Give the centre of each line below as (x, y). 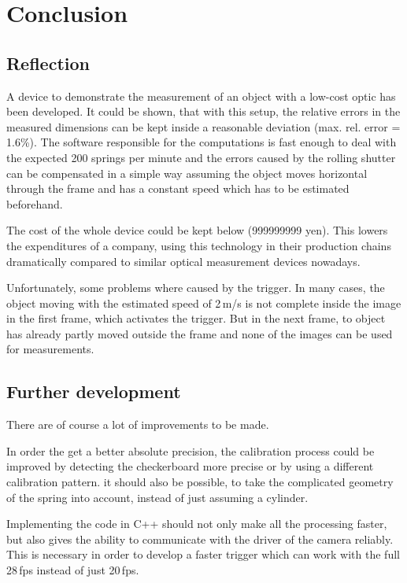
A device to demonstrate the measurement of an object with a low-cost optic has (201, 96)
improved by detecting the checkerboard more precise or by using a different (190, 466)
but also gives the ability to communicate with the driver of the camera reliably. (200, 539)
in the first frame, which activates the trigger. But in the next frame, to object (196, 318)
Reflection (48, 63)
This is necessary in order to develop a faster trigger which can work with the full (203, 554)
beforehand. (35, 203)
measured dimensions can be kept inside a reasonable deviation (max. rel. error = (203, 126)
